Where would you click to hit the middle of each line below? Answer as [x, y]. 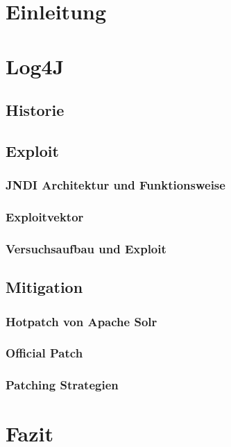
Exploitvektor [45, 217]
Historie [35, 110]
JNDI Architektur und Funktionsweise [115, 185]
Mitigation [44, 287]
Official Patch [44, 353]
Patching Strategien [62, 385]
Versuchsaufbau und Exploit [86, 248]
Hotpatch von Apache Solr [82, 321]
